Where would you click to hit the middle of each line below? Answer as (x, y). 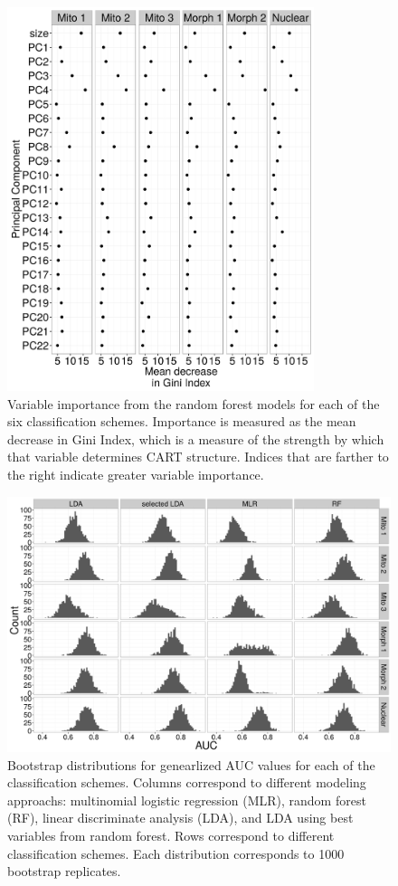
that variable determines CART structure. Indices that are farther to (198, 457)
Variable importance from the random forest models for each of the (194, 403)
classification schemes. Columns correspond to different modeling (187, 782)
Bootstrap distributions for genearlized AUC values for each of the (191, 764)
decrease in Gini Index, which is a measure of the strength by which (196, 438)
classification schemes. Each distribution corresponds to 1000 (176, 853)
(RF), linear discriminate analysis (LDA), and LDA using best (180, 818)
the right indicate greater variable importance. (136, 475)
